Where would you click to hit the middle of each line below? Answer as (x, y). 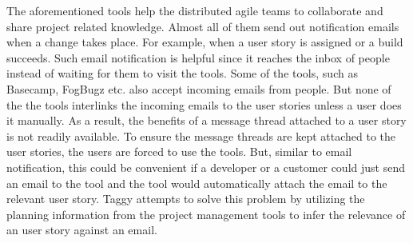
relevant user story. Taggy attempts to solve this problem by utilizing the (186, 199)
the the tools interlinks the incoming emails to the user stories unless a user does (204, 104)
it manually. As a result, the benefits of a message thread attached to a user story (206, 120)
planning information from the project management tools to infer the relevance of (206, 214)
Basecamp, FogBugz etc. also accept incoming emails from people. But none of (199, 88)
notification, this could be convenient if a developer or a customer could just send (206, 167)
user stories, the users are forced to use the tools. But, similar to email (179, 151)
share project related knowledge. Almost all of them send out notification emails (203, 26)
